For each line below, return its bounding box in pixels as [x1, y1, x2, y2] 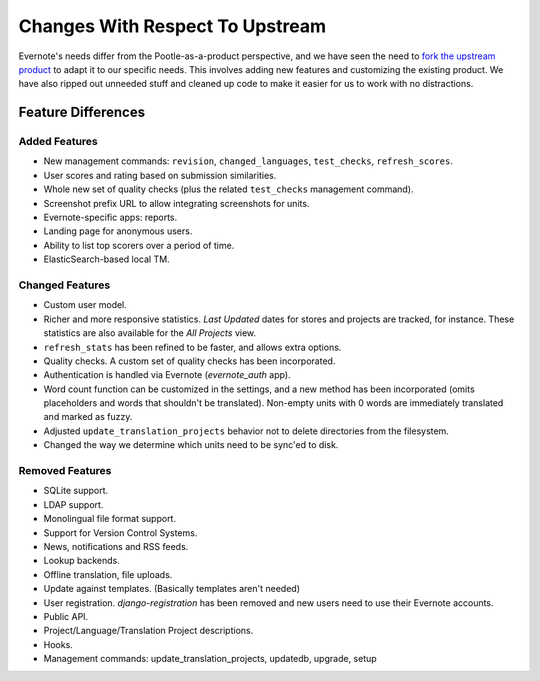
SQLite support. [43, 485, 109, 497]
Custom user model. [43, 299, 127, 311]
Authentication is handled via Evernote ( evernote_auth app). [43, 369, 291, 381]
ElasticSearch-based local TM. [43, 253, 170, 265]
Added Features [18, 135, 99, 149]
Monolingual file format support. [43, 513, 177, 525]
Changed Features [18, 278, 111, 292]
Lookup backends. [43, 555, 120, 567]
